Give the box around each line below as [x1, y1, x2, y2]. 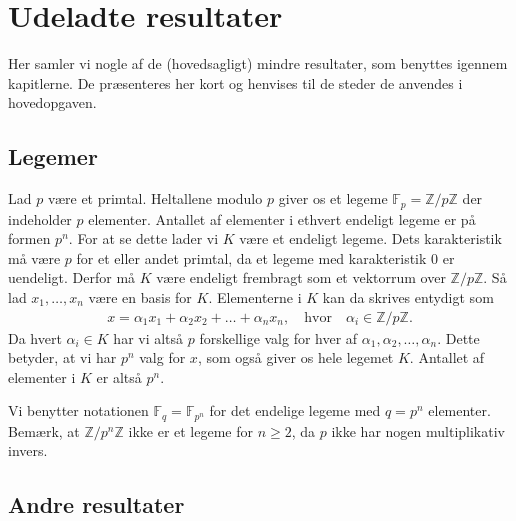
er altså [96, 366, 142, 387]
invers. [8, 440, 48, 461]
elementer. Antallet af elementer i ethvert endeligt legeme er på [88, 208, 476, 229]
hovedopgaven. [8, 92, 97, 113]
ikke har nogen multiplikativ [331, 420, 505, 441]
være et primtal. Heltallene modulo [47, 188, 263, 209]
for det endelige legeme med [209, 400, 381, 421]
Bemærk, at [8, 420, 80, 441]
